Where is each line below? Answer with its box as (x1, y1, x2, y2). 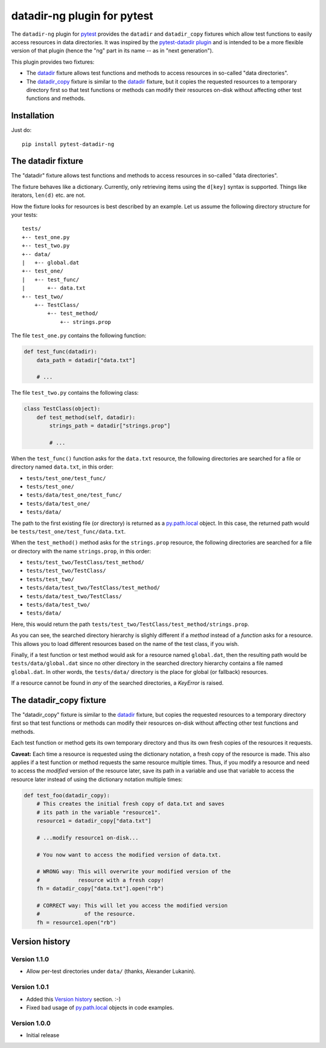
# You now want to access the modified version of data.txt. (36, 851, 222, 858)
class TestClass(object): (24, 406, 101, 412)
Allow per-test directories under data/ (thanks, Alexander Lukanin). (26, 967, 196, 975)
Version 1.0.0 (11, 1019, 51, 1027)
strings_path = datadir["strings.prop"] (49, 423, 171, 429)
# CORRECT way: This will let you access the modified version (36, 902, 228, 909)
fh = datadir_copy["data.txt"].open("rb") (36, 885, 164, 892)
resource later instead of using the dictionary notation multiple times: (11, 776, 183, 783)
